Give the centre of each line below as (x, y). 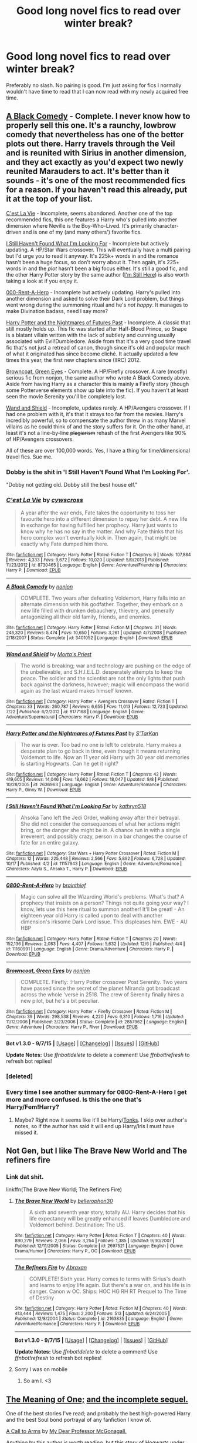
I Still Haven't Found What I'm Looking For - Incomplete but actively (87, 243)
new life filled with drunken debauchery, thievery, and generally (97, 611)
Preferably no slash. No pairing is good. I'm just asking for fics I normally (94, 85)
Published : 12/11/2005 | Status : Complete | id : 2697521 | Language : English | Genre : (99, 1246)
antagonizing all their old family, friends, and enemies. (86, 617)
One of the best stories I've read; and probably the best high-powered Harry (98, 1414)
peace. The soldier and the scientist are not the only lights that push (103, 679)
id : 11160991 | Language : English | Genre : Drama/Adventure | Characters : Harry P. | (90, 949)
